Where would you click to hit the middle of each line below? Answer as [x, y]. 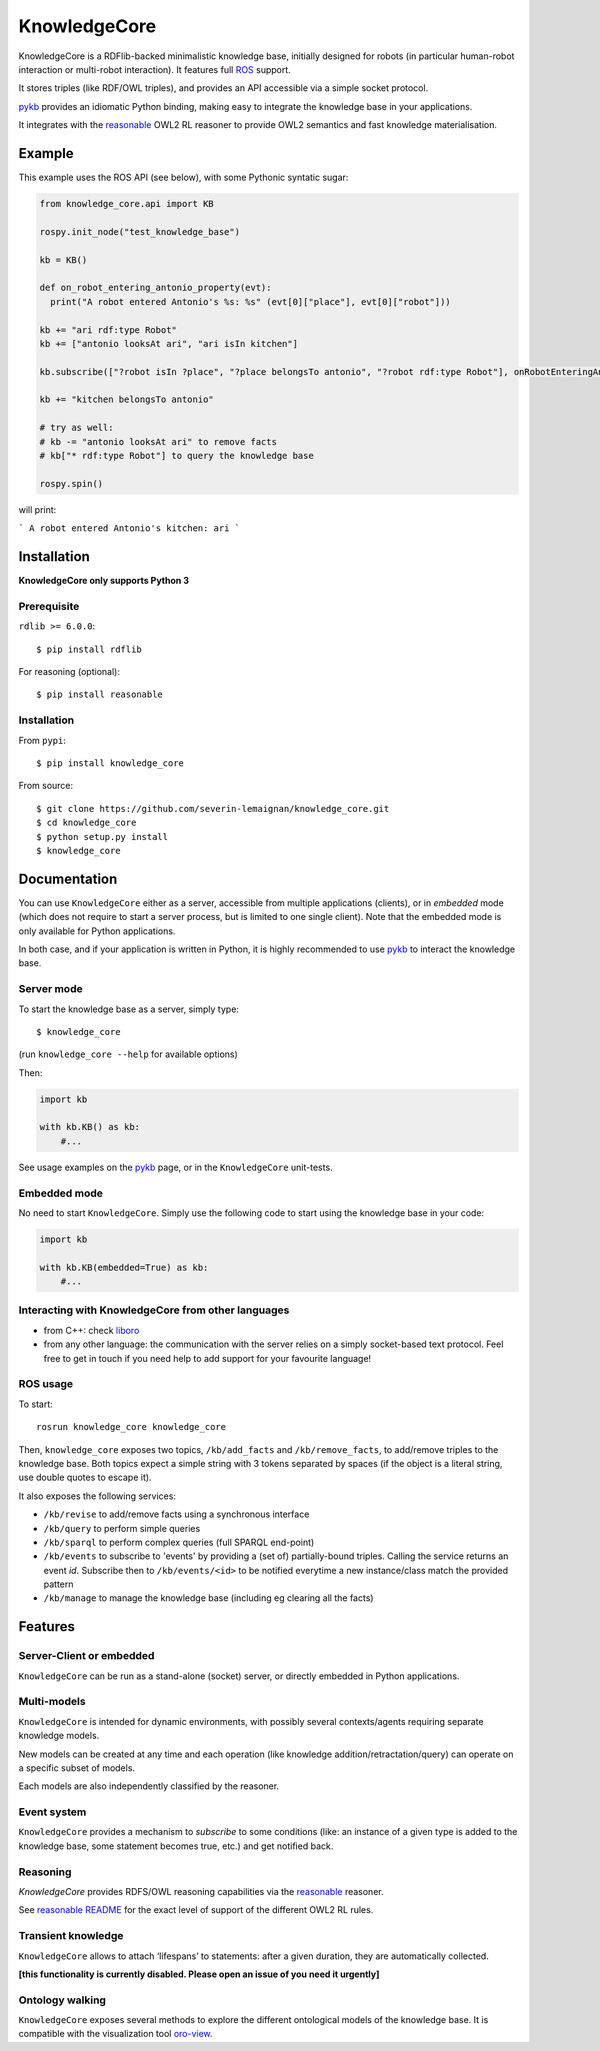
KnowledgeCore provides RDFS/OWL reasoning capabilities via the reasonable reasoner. [201, 1891]
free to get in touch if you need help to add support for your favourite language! [207, 1358]
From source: [46, 786]
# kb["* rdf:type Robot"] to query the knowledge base [176, 456]
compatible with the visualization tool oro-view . [116, 2034]
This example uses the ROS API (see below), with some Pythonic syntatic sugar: [183, 177]
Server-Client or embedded [86, 1656]
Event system [52, 1812]
